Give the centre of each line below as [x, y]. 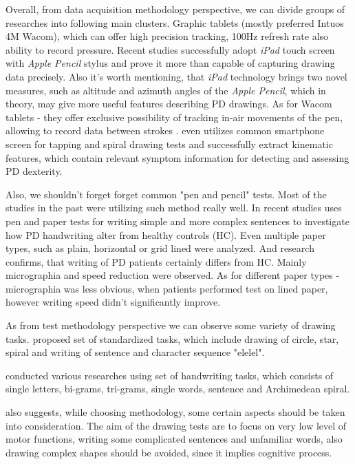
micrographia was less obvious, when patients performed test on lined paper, [167, 288]
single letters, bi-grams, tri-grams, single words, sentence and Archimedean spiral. [178, 389]
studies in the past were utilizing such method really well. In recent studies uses [174, 208]
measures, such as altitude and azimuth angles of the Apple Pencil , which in [166, 90]
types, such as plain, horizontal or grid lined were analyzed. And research [160, 248]
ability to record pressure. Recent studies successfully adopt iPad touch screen [170, 49]
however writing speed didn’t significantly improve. [113, 302]
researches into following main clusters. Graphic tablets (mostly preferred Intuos [175, 22]
